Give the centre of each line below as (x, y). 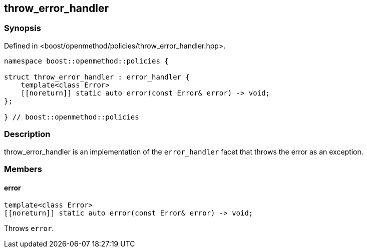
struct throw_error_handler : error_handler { (97, 77)
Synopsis (23, 28)
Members (23, 169)
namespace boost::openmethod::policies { (86, 61)
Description (27, 134)
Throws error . (29, 228)
